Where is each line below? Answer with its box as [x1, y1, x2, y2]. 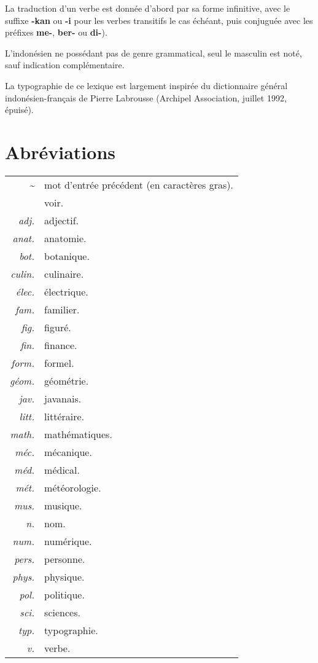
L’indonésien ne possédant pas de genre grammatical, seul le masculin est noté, [5, 46, 302, 59]
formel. [44, 355, 74, 370]
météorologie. [44, 480, 101, 495]
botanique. [44, 248, 90, 263]
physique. [44, 569, 85, 584]
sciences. [44, 605, 80, 619]
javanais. [44, 391, 82, 406]
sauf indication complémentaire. [5, 58, 125, 71]
